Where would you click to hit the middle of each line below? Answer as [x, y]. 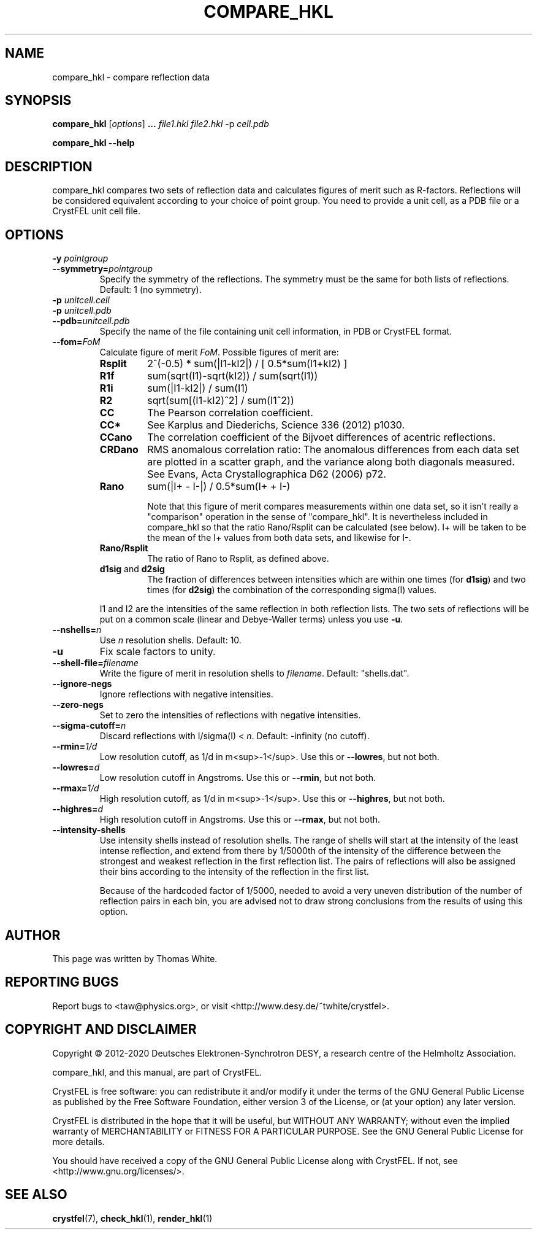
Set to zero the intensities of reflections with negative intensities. [230, 715]
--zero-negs [78, 705]
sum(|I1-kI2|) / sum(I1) [198, 388]
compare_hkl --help [93, 143]
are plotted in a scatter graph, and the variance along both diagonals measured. [331, 462]
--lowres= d [76, 767]
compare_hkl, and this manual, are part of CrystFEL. [157, 1072]
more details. [78, 1141]
